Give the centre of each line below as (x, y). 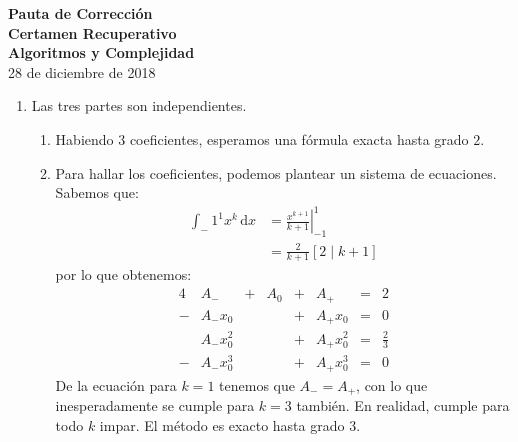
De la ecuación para (116, 384)
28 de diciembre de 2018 (82, 71)
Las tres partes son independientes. (139, 105)
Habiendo (84, 138)
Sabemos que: (97, 192)
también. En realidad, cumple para (403, 405)
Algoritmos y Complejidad (101, 52)
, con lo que (392, 384)
